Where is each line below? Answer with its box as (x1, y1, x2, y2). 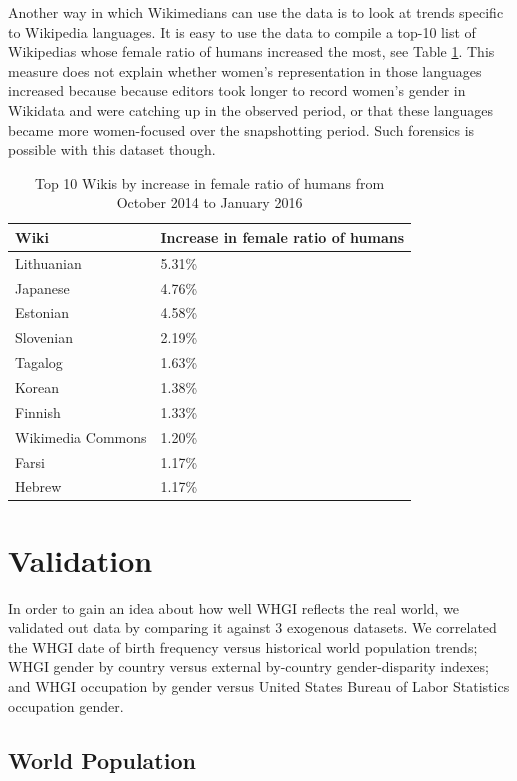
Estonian (15, 302, 69, 323)
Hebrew (15, 476, 62, 497)
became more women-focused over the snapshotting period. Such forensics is (8, 119, 475, 140)
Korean (15, 377, 59, 397)
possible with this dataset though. (8, 139, 216, 160)
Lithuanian (15, 252, 82, 273)
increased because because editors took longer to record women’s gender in (8, 80, 466, 101)
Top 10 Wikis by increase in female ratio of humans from (34, 172, 385, 193)
